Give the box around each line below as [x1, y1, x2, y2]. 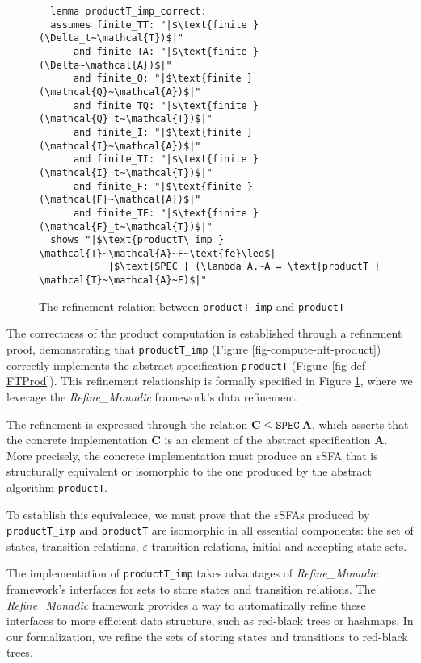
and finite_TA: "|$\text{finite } [73, 45, 259, 57]
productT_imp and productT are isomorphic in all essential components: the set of [6, 522, 414, 539]
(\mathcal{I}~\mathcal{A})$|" [39, 140, 201, 152]
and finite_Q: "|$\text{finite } [73, 73, 253, 85]
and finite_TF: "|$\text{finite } [73, 207, 259, 219]
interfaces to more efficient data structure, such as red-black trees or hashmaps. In [6, 612, 414, 629]
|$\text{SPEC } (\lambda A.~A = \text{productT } [107, 261, 381, 273]
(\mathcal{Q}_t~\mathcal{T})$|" [39, 113, 213, 125]
